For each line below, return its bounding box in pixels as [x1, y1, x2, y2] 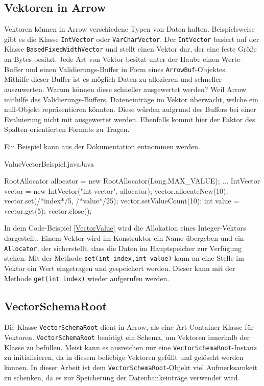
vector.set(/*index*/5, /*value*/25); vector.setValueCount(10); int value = [4, 195, 239, 206]
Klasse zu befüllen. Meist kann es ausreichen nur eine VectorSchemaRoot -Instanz [4, 342, 257, 352]
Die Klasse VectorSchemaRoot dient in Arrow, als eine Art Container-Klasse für [4, 322, 254, 332]
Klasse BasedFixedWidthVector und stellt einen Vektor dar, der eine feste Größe [4, 43, 257, 54]
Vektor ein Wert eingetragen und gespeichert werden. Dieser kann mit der [4, 262, 235, 273]
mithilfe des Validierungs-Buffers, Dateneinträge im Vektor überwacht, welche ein [4, 94, 258, 104]
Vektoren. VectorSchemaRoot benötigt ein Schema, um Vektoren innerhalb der [4, 332, 250, 343]
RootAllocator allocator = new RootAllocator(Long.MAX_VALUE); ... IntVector [4, 175, 260, 186]
